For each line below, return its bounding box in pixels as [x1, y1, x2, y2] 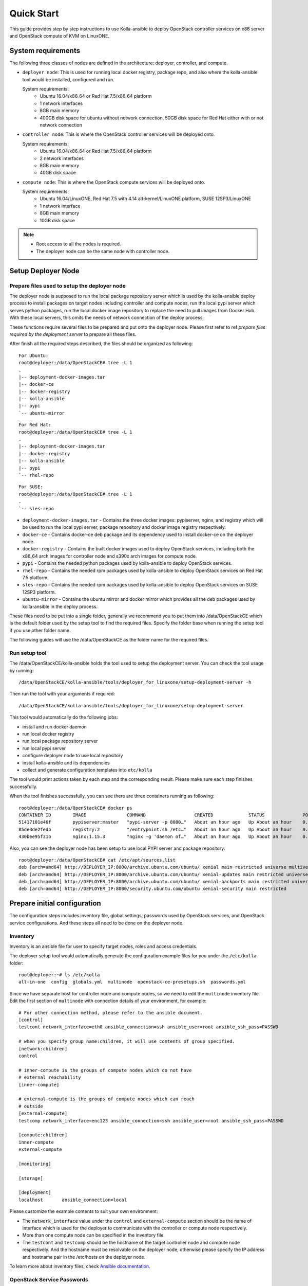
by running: [9, 667, 34, 673]
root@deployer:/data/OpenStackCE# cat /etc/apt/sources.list [18, 857, 176, 863]
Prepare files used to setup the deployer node [9, 282, 126, 289]
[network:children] [18, 1046, 68, 1051]
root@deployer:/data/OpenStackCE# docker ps [18, 805, 133, 811]
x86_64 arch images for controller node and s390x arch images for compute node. [22, 553, 197, 559]
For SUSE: [18, 484, 43, 490]
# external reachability [18, 1075, 81, 1080]
